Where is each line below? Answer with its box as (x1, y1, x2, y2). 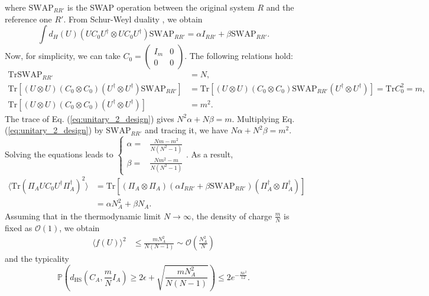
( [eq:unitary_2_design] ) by (5, 124, 103, 136)
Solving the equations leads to (5, 148, 113, 160)
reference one (5, 12, 52, 25)
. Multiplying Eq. (232, 112, 295, 124)
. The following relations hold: (184, 50, 293, 62)
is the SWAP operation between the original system (67, 1, 255, 13)
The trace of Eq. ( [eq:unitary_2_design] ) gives (5, 112, 174, 124)
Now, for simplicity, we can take (5, 50, 121, 62)
